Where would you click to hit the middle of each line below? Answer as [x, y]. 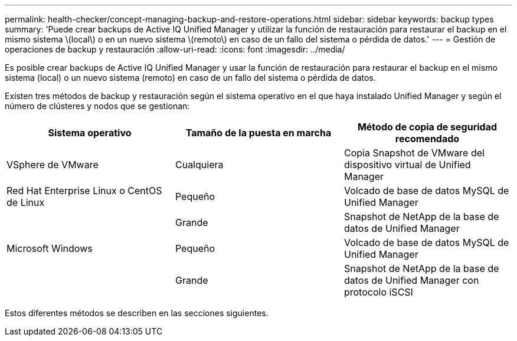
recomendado [427, 139]
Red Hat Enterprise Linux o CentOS [84, 191]
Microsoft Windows [50, 248]
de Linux [26, 202]
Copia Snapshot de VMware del [414, 153]
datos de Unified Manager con [411, 280]
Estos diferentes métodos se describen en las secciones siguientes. [137, 313]
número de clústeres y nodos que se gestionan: [97, 106]
